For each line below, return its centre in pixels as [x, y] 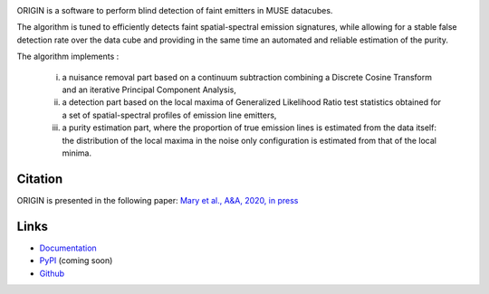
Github [52, 273]
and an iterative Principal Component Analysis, [149, 90]
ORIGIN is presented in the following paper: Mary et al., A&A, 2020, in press [158, 200]
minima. [77, 153]
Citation [40, 179]
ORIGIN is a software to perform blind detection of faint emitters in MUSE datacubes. [175, 10]
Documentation [68, 248]
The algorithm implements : [68, 57]
